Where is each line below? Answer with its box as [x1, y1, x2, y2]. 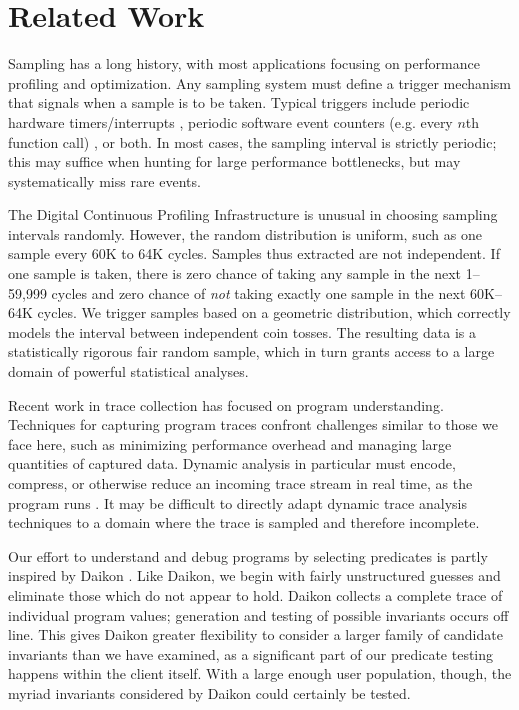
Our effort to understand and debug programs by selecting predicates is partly [8, 545, 488, 566]
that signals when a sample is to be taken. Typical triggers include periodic [8, 92, 470, 113]
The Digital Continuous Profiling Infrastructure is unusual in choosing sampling [8, 204, 498, 225]
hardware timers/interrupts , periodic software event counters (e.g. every [8, 111, 453, 132]
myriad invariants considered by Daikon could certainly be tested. [8, 682, 411, 703]
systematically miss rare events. [8, 170, 201, 191]
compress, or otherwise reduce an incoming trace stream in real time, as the [8, 473, 473, 493]
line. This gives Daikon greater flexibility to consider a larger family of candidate [8, 624, 503, 645]
